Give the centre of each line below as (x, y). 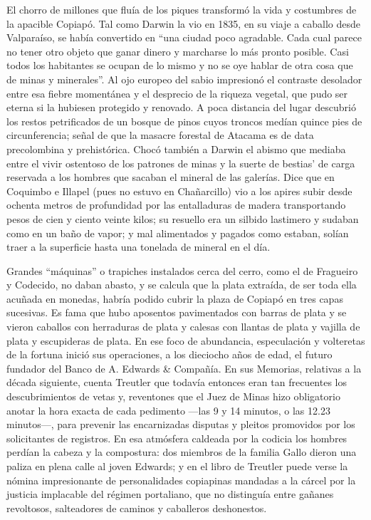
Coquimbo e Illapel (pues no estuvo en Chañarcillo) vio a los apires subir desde (179, 191)
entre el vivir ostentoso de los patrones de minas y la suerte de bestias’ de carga (181, 163)
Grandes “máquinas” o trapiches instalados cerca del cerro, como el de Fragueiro (182, 270)
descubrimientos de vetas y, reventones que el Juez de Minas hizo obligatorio (173, 396)
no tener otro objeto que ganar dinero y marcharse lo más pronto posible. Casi (178, 51)
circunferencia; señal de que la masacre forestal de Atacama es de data (160, 135)
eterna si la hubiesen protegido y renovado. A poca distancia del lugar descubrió (181, 107)
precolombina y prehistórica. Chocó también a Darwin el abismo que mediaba (176, 149)
